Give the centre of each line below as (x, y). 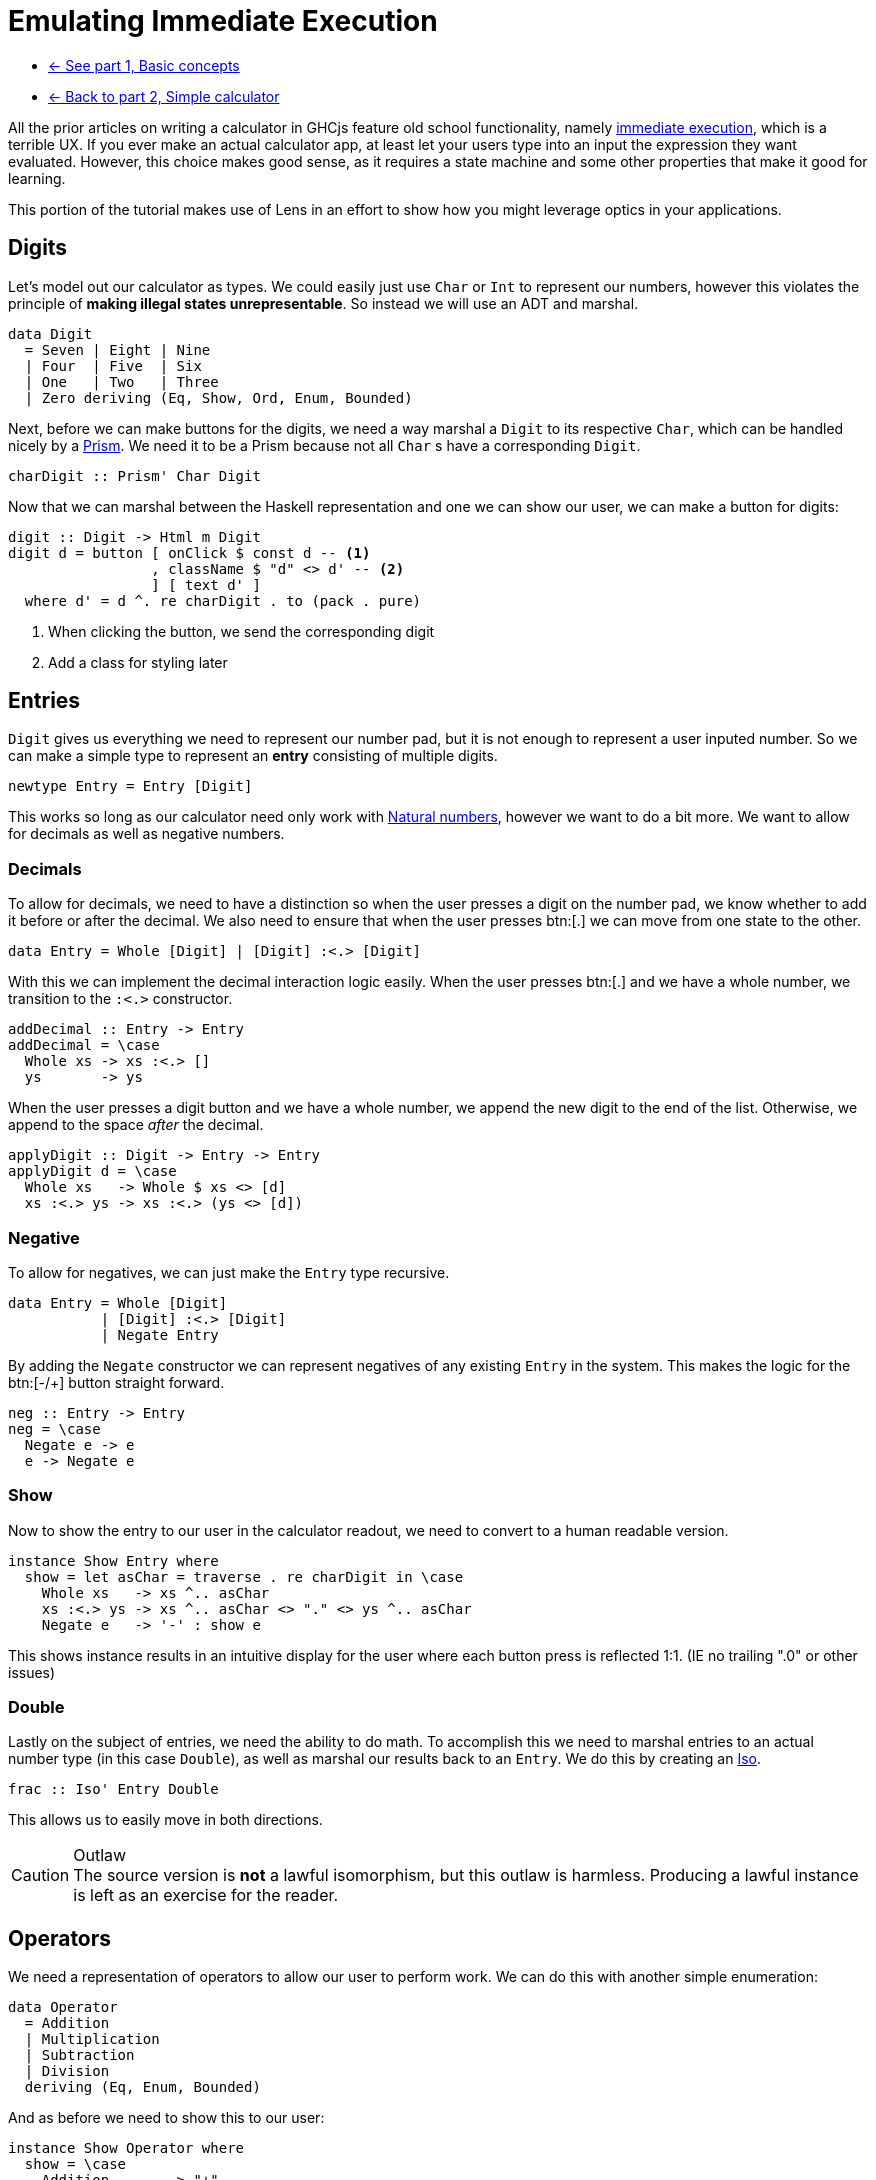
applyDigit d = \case (92, 1171)
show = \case (75, 2164)
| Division (67, 2071)
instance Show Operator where (126, 2148)
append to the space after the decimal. (136, 1125)
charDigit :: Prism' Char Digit (134, 475)
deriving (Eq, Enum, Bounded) (142, 2087)
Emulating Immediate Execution (223, 21)
